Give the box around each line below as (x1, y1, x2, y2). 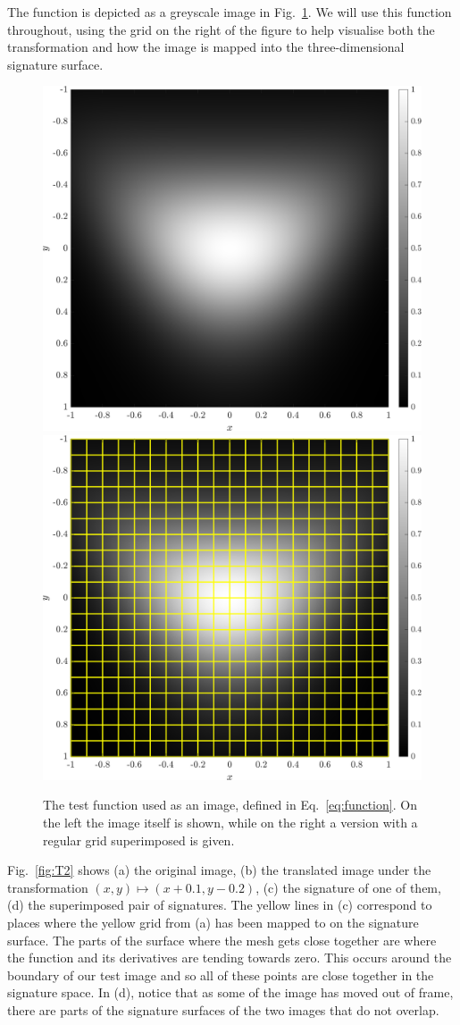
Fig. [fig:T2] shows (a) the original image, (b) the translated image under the (7, 861, 431, 879)
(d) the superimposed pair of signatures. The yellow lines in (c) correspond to (7, 895, 432, 914)
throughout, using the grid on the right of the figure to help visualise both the (7, 20, 435, 38)
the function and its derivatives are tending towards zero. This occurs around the (7, 948, 452, 967)
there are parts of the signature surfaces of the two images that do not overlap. (7, 1000, 439, 1019)
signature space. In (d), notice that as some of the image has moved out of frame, (7, 983, 454, 1002)
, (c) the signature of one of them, (255, 878, 441, 896)
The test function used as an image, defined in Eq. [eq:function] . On (43, 795, 417, 814)
